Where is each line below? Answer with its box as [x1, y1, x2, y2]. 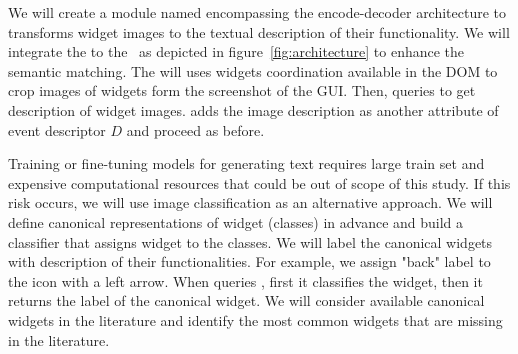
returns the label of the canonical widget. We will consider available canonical [8, 290, 485, 311]
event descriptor [8, 119, 106, 140]
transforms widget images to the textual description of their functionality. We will [8, 21, 510, 42]
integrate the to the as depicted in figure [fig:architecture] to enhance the [8, 41, 465, 62]
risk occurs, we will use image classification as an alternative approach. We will [8, 192, 493, 213]
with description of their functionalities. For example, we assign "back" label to [8, 251, 491, 272]
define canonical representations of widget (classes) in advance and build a [8, 211, 464, 232]
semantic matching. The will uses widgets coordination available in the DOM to [8, 60, 498, 81]
